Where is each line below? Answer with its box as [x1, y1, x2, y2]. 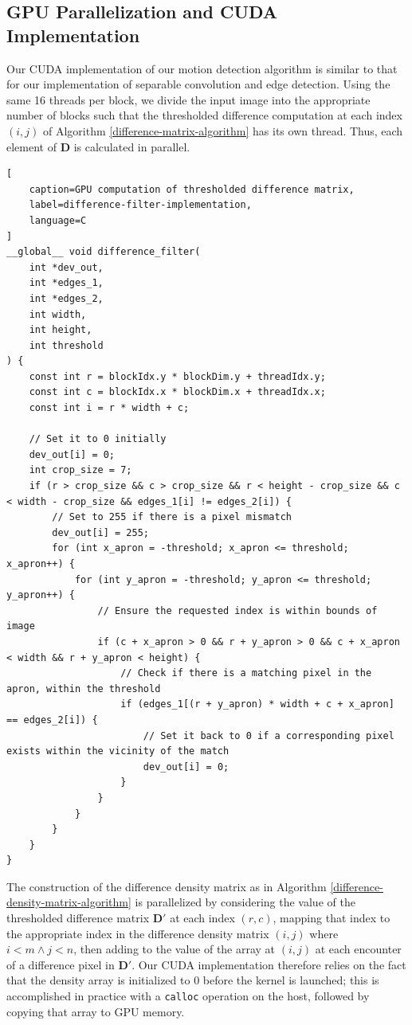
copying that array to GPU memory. [6, 1003, 185, 1019]
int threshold [29, 339, 104, 351]
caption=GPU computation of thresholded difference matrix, [29, 183, 355, 195]
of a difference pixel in [6, 956, 115, 972]
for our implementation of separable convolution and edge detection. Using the [6, 76, 390, 92]
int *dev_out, [29, 261, 104, 273]
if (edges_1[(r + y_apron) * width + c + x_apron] [120, 698, 394, 710]
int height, [29, 324, 92, 336]
